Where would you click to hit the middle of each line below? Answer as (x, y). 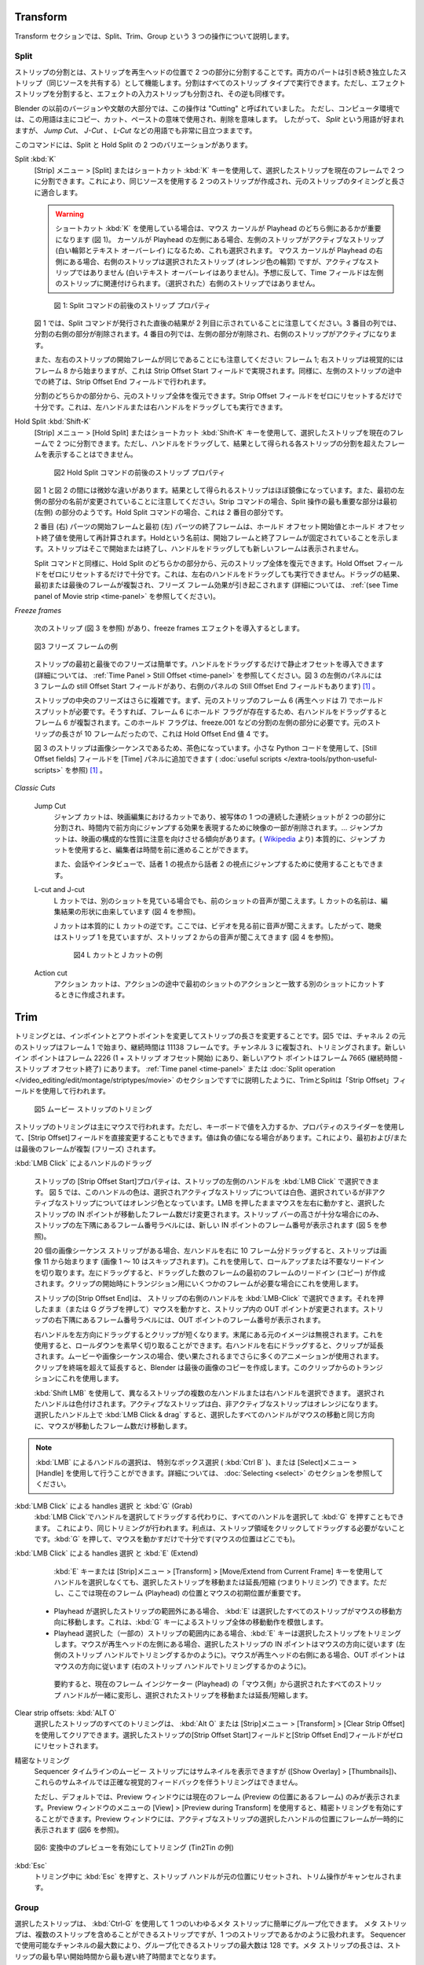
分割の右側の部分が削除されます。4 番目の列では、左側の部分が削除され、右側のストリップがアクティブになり (212, 334)
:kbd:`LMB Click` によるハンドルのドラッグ (83, 1163)
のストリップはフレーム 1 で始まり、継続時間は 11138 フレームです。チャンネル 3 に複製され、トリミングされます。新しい (210, 1047)
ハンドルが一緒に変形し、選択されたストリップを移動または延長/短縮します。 (187, 1695)
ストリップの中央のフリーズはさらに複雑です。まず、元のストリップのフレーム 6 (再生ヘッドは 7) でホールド (209, 700)
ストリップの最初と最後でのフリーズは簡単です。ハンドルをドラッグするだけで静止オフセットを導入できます (209, 664)
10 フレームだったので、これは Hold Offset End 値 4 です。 (178, 733)
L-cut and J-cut (60, 890)
